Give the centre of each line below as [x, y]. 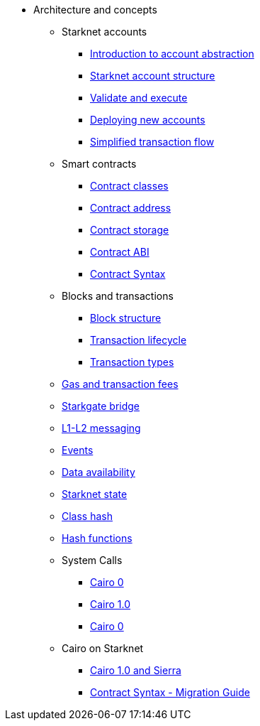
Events [78, 450]
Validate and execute [139, 98]
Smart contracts [99, 164]
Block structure [126, 318]
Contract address [131, 208]
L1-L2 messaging [101, 428]
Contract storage [130, 230]
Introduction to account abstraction [172, 54]
